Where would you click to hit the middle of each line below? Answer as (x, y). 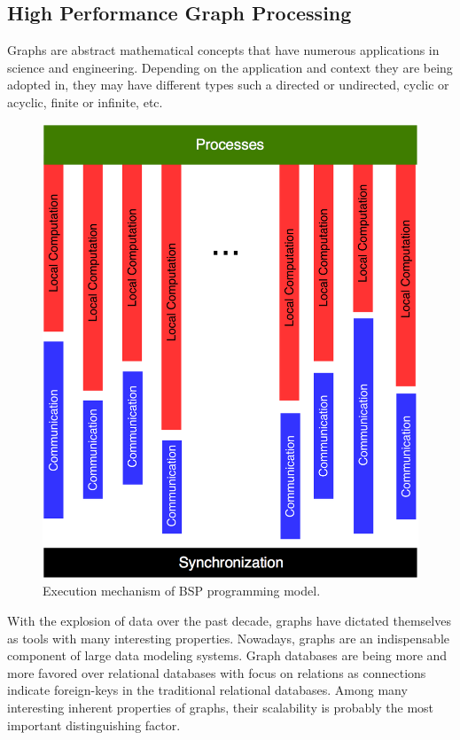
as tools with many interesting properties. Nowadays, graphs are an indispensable (228, 638)
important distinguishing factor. (94, 724)
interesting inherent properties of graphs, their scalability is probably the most (221, 707)
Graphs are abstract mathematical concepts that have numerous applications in (223, 50)
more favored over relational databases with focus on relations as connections (217, 672)
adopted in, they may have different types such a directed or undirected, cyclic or (228, 85)
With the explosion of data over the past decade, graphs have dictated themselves (229, 620)
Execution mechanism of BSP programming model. (182, 591)
